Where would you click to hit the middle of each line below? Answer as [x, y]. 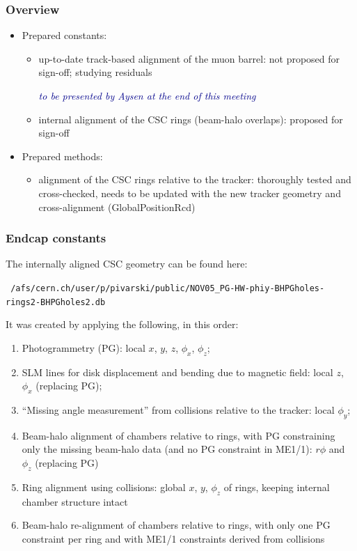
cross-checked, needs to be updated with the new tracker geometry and [190, 193]
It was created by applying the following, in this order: [122, 324]
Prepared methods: [62, 156]
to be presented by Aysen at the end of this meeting [147, 95]
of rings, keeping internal [277, 487]
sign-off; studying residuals [95, 72]
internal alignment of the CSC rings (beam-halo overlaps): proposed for [191, 119]
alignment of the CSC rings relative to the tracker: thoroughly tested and [195, 179]
